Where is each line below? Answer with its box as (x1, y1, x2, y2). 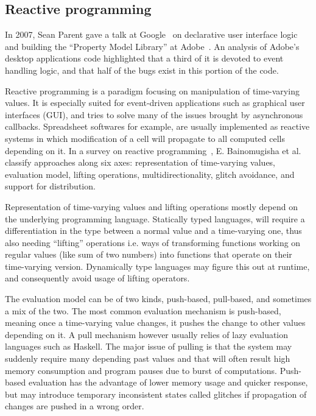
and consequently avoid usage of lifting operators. (5, 272, 190, 284)
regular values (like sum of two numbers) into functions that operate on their (5, 248, 292, 261)
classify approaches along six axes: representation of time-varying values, (5, 156, 276, 169)
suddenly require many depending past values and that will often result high (5, 352, 290, 365)
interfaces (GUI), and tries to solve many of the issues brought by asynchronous (5, 108, 303, 121)
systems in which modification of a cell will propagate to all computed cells (5, 132, 285, 144)
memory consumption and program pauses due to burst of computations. (5, 364, 278, 376)
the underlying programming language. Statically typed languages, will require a (5, 212, 305, 225)
